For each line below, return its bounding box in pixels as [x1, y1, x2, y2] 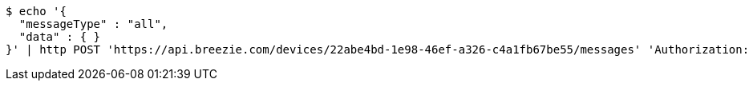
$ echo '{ [6, 5, 67, 18]
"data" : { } [18, 30, 101, 43]
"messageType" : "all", [18, 18, 168, 30]
